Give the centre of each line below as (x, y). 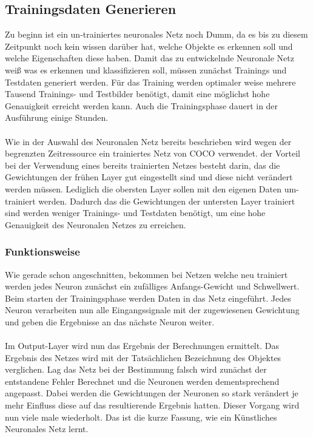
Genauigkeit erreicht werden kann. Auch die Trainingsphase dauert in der (142, 105)
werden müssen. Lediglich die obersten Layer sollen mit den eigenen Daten (143, 188)
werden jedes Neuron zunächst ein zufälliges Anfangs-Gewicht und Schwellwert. (152, 286)
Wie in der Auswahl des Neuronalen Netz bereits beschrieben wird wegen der (148, 141)
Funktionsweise (42, 252)
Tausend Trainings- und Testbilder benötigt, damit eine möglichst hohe (137, 94)
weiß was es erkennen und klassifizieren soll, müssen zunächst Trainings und (146, 69)
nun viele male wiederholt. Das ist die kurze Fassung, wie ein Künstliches (141, 417)
